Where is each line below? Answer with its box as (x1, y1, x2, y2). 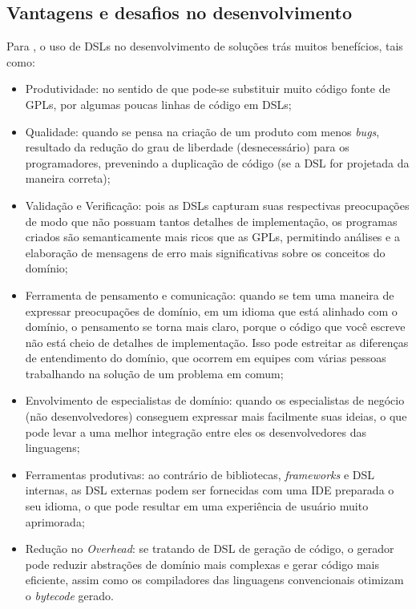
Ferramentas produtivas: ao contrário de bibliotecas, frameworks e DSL (25, 466, 375, 482)
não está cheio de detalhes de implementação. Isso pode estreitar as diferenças (25, 333, 409, 350)
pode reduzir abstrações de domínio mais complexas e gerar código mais (25, 555, 379, 572)
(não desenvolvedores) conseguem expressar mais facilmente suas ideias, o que (25, 408, 407, 425)
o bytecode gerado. (25, 587, 114, 604)
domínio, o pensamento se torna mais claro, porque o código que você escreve (25, 318, 406, 335)
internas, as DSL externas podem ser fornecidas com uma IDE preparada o (25, 482, 394, 498)
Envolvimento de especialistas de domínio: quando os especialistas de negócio (25, 392, 405, 409)
